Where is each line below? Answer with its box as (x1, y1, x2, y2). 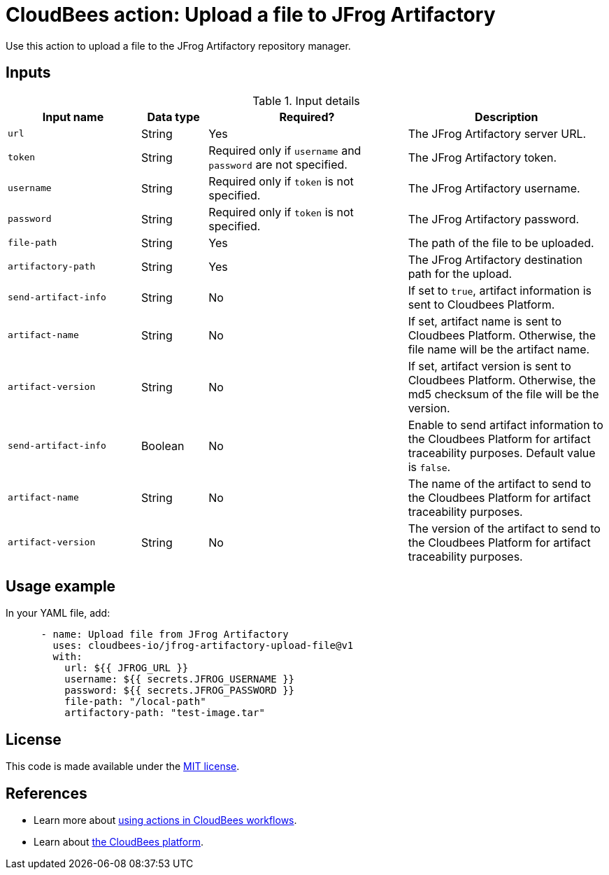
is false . (408, 459, 451, 474)
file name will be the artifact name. (408, 342, 590, 356)
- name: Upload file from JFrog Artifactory (41, 629, 289, 640)
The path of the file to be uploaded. (408, 235, 594, 250)
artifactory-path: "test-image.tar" (64, 707, 265, 719)
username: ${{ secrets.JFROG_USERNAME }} (64, 673, 295, 685)
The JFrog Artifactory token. (408, 150, 557, 164)
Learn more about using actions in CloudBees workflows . (34, 814, 297, 827)
